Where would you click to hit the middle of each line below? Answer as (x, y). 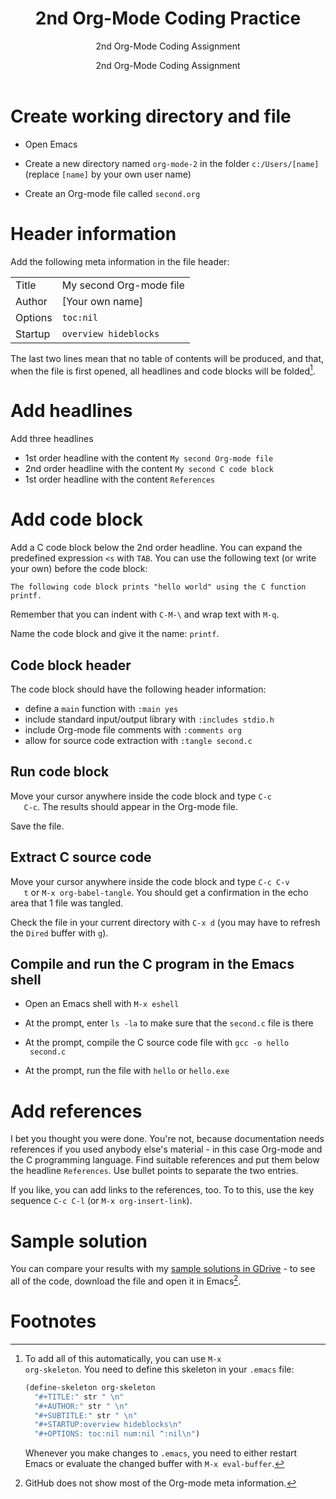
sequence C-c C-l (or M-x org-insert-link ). (101, 1201)
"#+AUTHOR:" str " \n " (81, 1406)
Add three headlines (52, 439)
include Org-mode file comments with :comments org (133, 729)
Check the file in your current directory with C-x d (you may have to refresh (165, 922)
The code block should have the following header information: (138, 689)
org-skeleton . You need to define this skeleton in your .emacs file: (159, 1369)
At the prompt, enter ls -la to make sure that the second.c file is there (169, 1023)
